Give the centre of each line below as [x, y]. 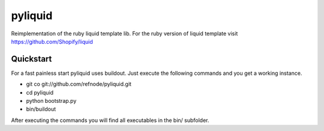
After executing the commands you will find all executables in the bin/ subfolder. [110, 120]
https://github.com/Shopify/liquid [52, 41]
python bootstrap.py [51, 101]
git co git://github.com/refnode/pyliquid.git [79, 84]
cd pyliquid [40, 92]
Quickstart [31, 59]
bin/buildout [41, 109]
